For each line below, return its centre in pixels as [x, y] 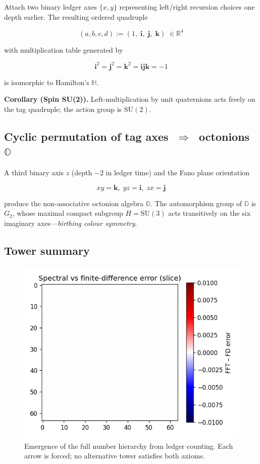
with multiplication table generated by [64, 49]
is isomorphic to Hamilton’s [47, 82]
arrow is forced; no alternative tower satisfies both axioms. [115, 456]
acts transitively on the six [210, 213]
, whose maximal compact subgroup [68, 213]
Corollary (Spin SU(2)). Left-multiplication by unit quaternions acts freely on [130, 99]
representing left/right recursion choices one [187, 7]
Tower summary [47, 250]
